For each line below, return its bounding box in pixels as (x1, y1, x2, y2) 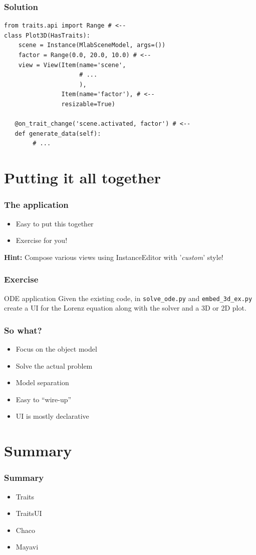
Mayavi (16, 541, 39, 552)
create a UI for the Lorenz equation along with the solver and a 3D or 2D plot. (4, 303, 246, 313)
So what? (4, 324, 42, 336)
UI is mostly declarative (16, 411, 89, 421)
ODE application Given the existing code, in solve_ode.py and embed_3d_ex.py (4, 293, 252, 303)
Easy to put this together (16, 218, 94, 228)
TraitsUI (16, 508, 42, 518)
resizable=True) (61, 100, 115, 108)
